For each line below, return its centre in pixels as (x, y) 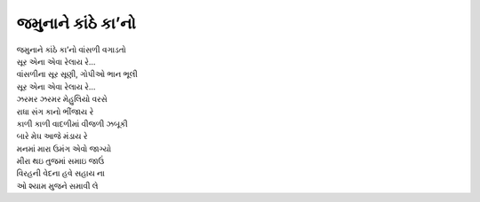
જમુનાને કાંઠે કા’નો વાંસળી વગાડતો (71, 50)
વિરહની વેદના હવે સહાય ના (61, 174)
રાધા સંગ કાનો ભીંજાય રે (55, 112)
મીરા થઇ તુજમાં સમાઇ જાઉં (60, 161)
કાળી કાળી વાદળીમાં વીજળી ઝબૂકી (72, 123)
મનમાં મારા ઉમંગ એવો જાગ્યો (64, 148)
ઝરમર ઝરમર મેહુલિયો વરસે (62, 99)
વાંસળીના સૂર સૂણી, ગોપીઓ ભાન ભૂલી (77, 74)
